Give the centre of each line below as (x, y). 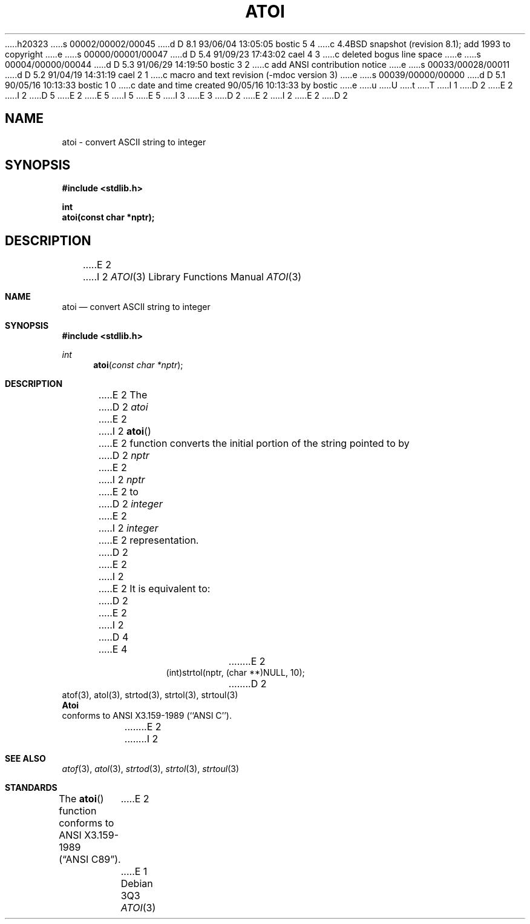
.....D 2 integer (130, 504)
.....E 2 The (123, 395)
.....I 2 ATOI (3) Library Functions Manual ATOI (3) (192, 277)
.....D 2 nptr (124, 456)
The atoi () (81, 799)
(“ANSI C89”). (90, 860)
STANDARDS (31, 788)
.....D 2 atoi (123, 407)
